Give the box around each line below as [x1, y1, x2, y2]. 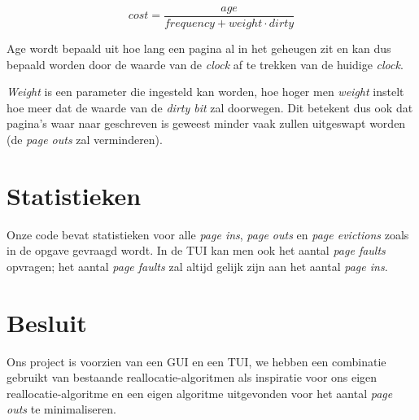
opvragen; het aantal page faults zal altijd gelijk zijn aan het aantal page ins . [7, 257, 388, 274]
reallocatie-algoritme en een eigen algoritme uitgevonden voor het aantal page [7, 384, 393, 401]
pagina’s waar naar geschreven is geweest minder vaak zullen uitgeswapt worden [7, 115, 406, 132]
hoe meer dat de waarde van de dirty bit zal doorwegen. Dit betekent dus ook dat [7, 98, 413, 116]
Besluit [7, 305, 87, 339]
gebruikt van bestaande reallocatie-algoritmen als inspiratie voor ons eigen [7, 369, 378, 386]
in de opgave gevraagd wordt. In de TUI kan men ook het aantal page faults [7, 242, 386, 259]
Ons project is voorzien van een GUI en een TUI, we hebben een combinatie [7, 352, 386, 370]
